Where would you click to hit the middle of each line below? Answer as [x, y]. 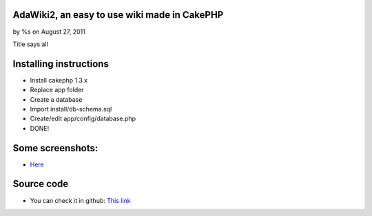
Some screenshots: [55, 148]
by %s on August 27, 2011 [49, 32]
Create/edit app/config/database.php [83, 119]
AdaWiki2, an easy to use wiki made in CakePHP [118, 15]
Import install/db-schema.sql [71, 109]
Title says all [30, 44]
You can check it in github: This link [80, 200]
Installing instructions [61, 64]
